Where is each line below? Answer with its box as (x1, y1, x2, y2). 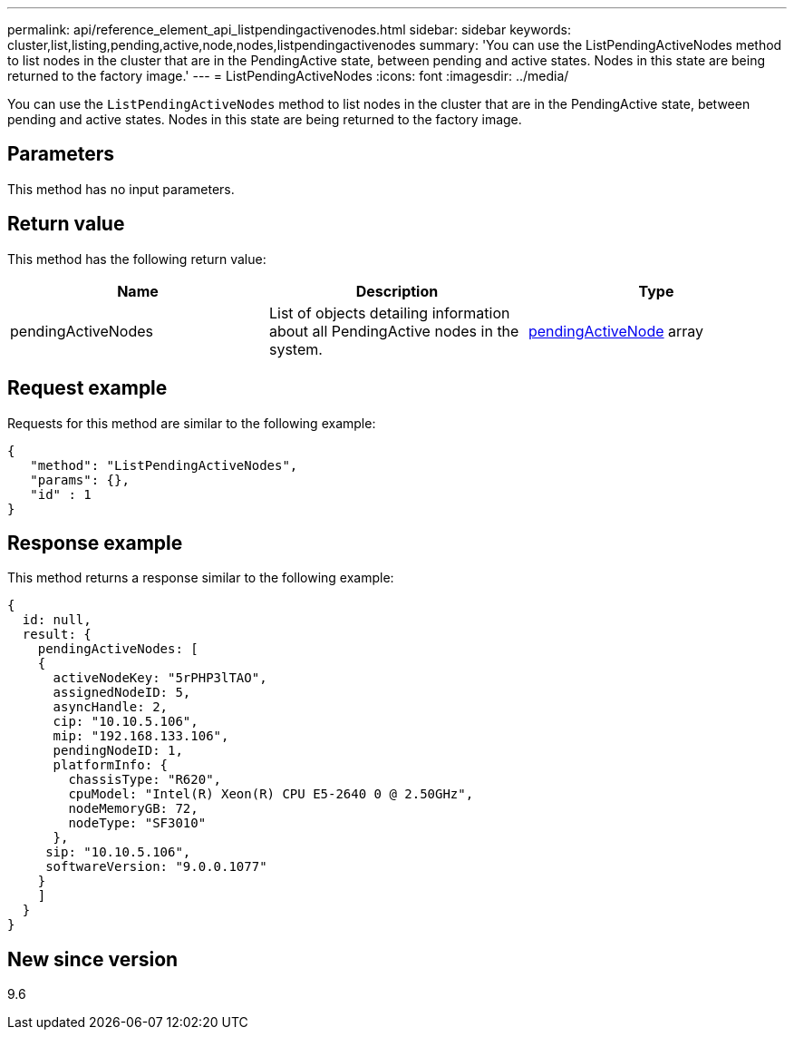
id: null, (22, 612, 92, 628)
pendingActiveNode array (528, 321, 704, 340)
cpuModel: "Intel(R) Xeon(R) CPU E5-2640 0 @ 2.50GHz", (68, 787, 474, 802)
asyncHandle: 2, (53, 699, 169, 715)
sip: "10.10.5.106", (45, 845, 191, 860)
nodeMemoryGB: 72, (68, 801, 198, 817)
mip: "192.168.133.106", (53, 729, 229, 744)
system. (268, 339, 323, 358)
